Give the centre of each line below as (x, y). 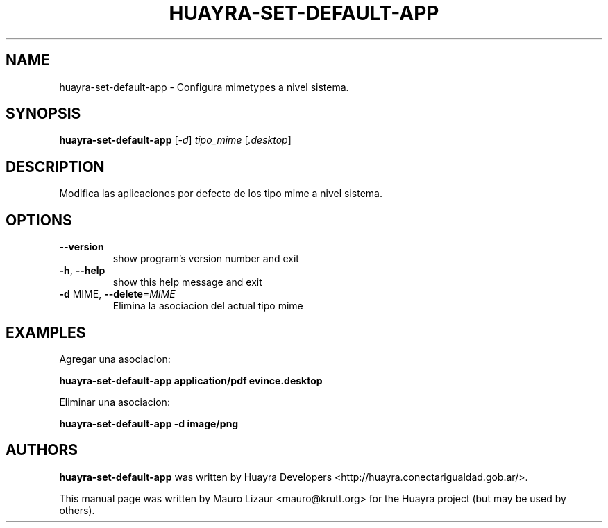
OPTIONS (39, 220)
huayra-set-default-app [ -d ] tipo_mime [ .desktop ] (175, 140)
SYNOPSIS (43, 114)
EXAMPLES (46, 332)
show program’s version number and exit (206, 259)
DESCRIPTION (55, 167)
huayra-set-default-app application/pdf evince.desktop (191, 380)
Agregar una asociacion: (115, 359)
